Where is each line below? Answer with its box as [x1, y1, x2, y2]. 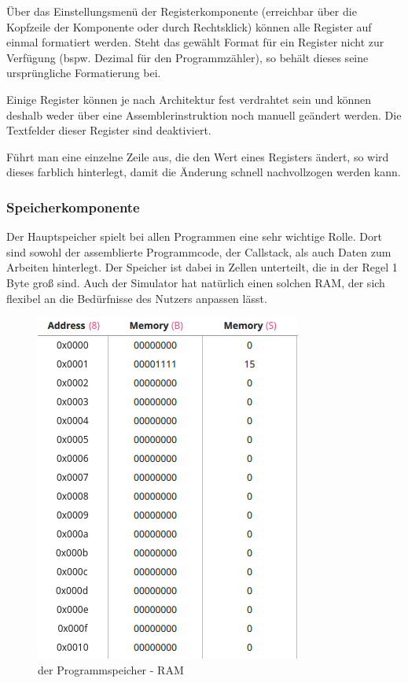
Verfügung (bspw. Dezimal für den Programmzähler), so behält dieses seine [6, 49, 369, 65]
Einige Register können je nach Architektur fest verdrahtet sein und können [6, 90, 372, 107]
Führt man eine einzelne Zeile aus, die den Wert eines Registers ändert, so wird [6, 148, 389, 164]
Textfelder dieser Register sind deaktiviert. [6, 122, 211, 138]
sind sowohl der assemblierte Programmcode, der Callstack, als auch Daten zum [6, 243, 391, 260]
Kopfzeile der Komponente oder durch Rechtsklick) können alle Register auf [6, 18, 372, 35]
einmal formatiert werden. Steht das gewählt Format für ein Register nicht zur [6, 34, 384, 50]
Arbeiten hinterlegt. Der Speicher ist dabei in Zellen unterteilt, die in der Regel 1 [6, 259, 398, 275]
